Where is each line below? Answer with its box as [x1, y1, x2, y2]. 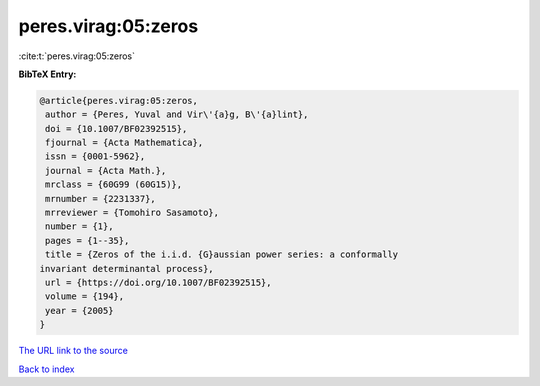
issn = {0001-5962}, [45, 151, 146, 162]
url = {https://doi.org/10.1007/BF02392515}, [45, 277, 272, 288]
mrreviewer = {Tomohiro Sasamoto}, [45, 207, 220, 219]
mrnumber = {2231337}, [45, 193, 157, 204]
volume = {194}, [45, 291, 125, 302]
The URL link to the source [18, 345, 129, 357]
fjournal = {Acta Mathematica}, [45, 137, 204, 149]
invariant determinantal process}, [39, 263, 214, 274]
